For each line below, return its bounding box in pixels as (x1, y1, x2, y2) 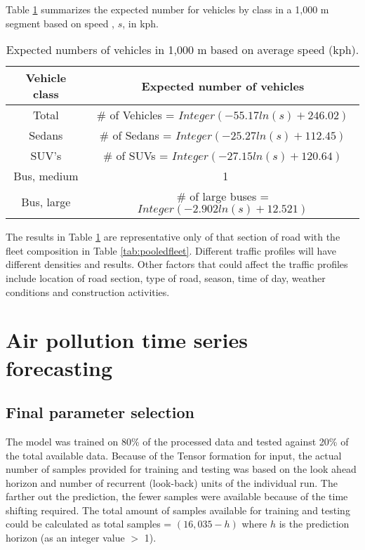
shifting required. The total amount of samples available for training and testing (6, 502, 350, 517)
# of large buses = (176, 188, 270, 205)
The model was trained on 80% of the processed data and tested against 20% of (6, 434, 349, 448)
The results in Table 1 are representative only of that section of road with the (6, 229, 340, 244)
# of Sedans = (99, 127, 172, 144)
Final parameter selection (6, 401, 194, 423)
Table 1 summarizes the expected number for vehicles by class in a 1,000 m (6, 2, 329, 16)
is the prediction (279, 516, 350, 531)
